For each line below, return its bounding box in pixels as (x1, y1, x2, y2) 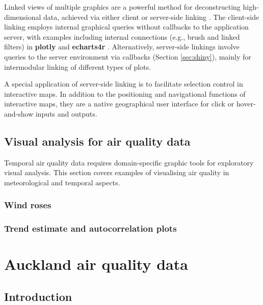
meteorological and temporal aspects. (4, 177, 120, 187)
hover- (236, 98, 256, 109)
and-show (4, 108, 34, 119)
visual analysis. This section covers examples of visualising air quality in (4, 167, 229, 178)
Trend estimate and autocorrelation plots (4, 222, 177, 235)
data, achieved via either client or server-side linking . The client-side (43, 11, 259, 22)
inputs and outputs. (35, 108, 97, 119)
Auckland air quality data (4, 254, 188, 274)
